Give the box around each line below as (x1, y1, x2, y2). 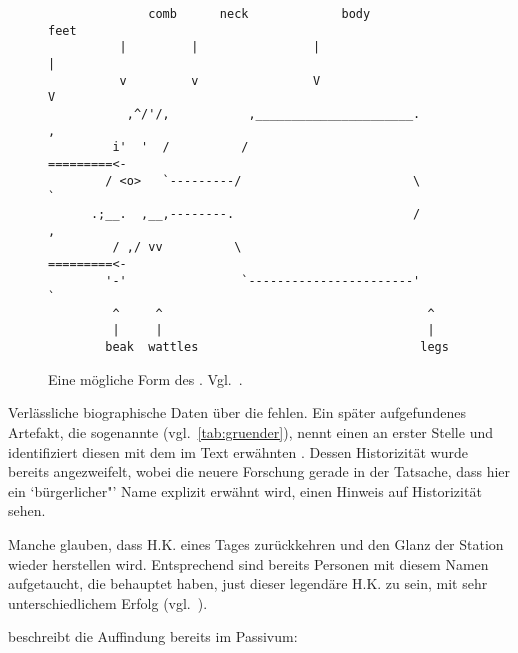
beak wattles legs (105, 340, 449, 355)
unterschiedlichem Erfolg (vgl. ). (8, 592, 208, 613)
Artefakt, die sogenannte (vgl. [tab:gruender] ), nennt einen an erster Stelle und (8, 421, 493, 442)
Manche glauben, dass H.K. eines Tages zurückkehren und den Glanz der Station (8, 533, 504, 554)
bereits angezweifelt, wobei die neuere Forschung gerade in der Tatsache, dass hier (8, 461, 511, 482)
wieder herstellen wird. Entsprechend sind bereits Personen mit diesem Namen (8, 553, 489, 574)
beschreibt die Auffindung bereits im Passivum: (8, 626, 298, 647)
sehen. (8, 500, 46, 521)
